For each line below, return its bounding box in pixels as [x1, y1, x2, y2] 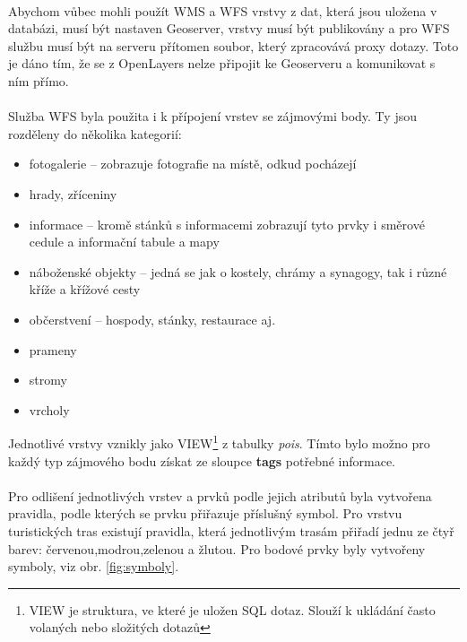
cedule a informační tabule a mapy [29, 232, 220, 251]
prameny [29, 340, 77, 359]
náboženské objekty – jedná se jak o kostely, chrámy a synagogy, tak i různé [29, 262, 447, 281]
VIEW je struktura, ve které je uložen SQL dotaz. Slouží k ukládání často [29, 600, 436, 619]
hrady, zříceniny [29, 184, 117, 203]
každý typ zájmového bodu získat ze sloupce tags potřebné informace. [8, 451, 396, 470]
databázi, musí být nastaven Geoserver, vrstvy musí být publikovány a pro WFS [8, 19, 450, 38]
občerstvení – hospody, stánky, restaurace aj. [29, 309, 276, 328]
